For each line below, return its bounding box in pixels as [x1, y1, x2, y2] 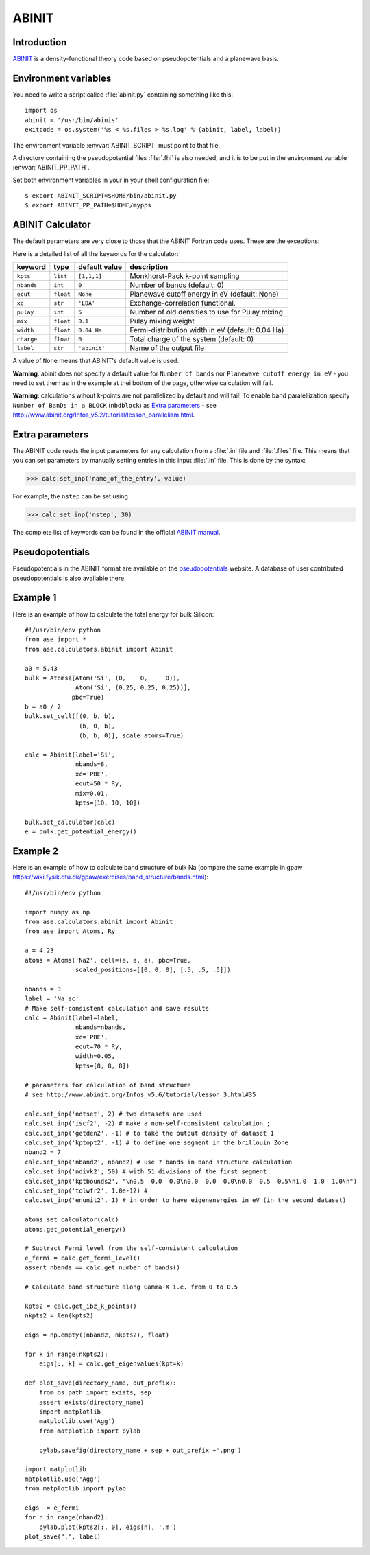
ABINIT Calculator [12, 219, 92, 231]
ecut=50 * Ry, [75, 780, 123, 787]
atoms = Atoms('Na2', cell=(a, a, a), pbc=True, [25, 956, 191, 964]
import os [25, 106, 58, 115]
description [129, 262, 169, 272]
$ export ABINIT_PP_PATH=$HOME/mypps [25, 201, 152, 209]
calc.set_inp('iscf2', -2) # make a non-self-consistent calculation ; [25, 1120, 271, 1127]
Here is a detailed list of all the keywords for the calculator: [12, 249, 179, 257]
